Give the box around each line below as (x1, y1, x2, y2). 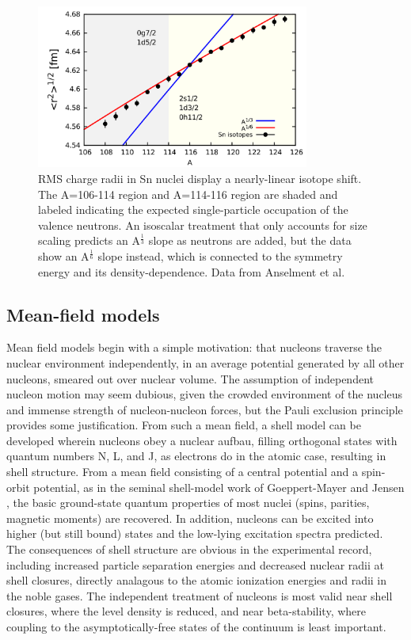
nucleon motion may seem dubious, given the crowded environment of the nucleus (6, 386, 403, 402)
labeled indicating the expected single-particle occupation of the (38, 201, 348, 218)
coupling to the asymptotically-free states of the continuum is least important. (6, 619, 386, 635)
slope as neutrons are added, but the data (148, 232, 352, 249)
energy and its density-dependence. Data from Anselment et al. (38, 263, 345, 280)
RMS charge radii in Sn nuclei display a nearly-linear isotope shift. (38, 170, 362, 186)
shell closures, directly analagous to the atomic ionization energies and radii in (6, 572, 387, 589)
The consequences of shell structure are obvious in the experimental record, (6, 541, 372, 558)
